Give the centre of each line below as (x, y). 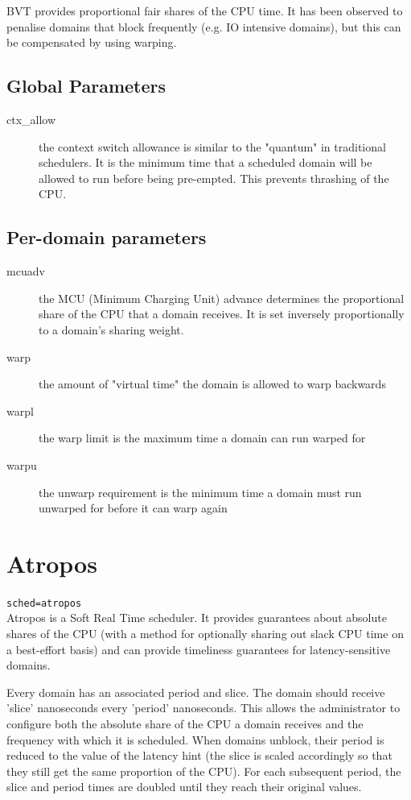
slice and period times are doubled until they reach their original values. (184, 787)
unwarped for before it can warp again (133, 508)
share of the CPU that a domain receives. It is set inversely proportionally (222, 314)
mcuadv (26, 271)
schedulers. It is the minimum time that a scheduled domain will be (205, 162)
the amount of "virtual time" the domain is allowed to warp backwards (212, 384)
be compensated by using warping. (92, 42)
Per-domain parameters (107, 237)
